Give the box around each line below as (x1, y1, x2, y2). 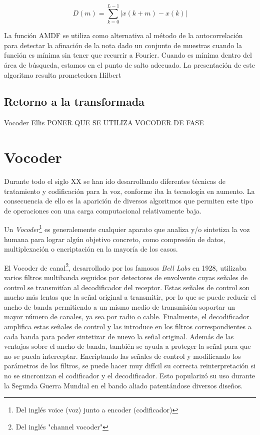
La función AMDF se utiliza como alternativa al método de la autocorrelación (4, 30, 243, 41)
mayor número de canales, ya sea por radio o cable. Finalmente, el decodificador (4, 311, 249, 322)
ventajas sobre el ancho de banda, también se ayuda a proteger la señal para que (4, 341, 251, 351)
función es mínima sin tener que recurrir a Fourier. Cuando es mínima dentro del (4, 50, 252, 60)
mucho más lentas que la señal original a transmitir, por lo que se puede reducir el (4, 292, 256, 302)
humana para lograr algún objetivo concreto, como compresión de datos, (4, 234, 225, 244)
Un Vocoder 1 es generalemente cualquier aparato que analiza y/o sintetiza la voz (4, 223, 250, 235)
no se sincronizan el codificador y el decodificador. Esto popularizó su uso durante (4, 370, 255, 381)
